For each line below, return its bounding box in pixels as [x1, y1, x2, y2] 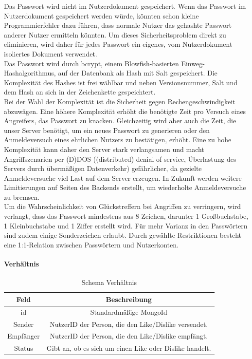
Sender [13, 319, 34, 329]
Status [14, 343, 33, 353]
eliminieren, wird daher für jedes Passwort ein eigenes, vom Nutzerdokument [4, 39, 233, 49]
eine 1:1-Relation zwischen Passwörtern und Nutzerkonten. [4, 239, 179, 249]
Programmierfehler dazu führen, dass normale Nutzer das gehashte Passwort [4, 20, 232, 30]
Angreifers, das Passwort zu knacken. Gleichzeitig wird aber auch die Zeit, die [4, 115, 236, 126]
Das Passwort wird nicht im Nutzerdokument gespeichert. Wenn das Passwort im [4, 1, 246, 11]
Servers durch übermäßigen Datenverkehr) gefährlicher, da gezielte [4, 163, 202, 173]
